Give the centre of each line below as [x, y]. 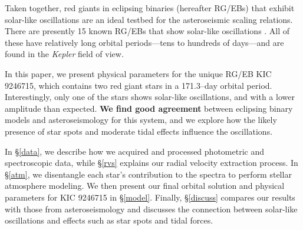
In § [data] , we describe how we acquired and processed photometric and [134, 151]
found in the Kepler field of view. [64, 54]
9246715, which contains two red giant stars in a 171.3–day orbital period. [139, 85]
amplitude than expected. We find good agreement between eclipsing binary [149, 108]
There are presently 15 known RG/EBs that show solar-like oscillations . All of [147, 31]
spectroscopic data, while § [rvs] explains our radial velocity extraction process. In [151, 163]
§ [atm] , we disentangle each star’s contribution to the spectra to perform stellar [148, 174]
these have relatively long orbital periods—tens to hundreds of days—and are [144, 42]
